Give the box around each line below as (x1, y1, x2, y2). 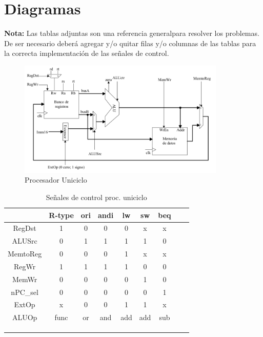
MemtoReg (8, 248, 42, 259)
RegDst (13, 223, 36, 233)
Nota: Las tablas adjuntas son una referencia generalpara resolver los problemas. (4, 28, 259, 38)
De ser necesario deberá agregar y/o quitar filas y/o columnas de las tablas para (4, 37, 256, 48)
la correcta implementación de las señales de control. (4, 48, 169, 58)
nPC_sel (11, 286, 38, 297)
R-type (49, 209, 74, 220)
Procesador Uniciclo (25, 174, 87, 185)
